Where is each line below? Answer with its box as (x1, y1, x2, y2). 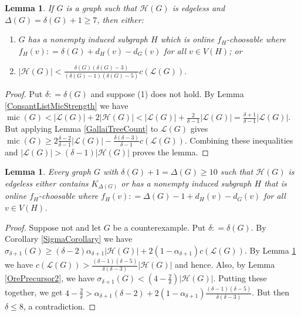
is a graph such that (66, 2, 137, 14)
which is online (160, 33, 215, 45)
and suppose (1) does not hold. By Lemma (90, 88, 244, 99)
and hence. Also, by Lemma (175, 258, 275, 271)
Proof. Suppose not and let (5, 221, 102, 233)
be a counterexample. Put (113, 221, 206, 233)
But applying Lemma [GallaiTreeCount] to (5, 122, 158, 135)
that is (264, 177, 287, 189)
